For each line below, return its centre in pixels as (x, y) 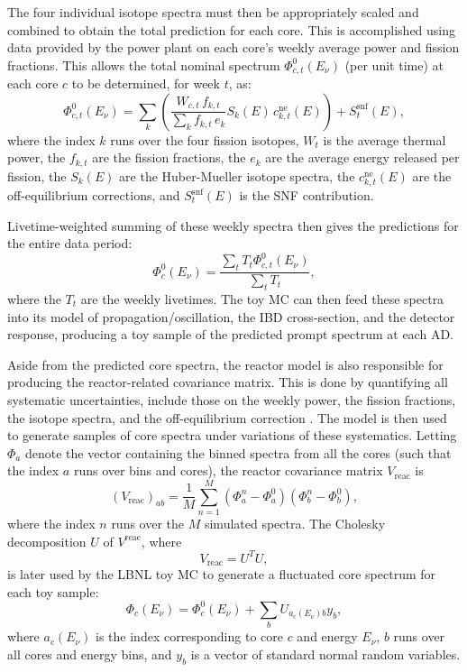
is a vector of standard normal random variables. (325, 654)
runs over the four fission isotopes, (205, 139)
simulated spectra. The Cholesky (295, 523)
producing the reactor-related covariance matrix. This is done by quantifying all (228, 382)
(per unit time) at (394, 64)
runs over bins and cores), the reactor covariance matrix (228, 470)
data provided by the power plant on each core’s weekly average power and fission (233, 47)
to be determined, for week (146, 83)
